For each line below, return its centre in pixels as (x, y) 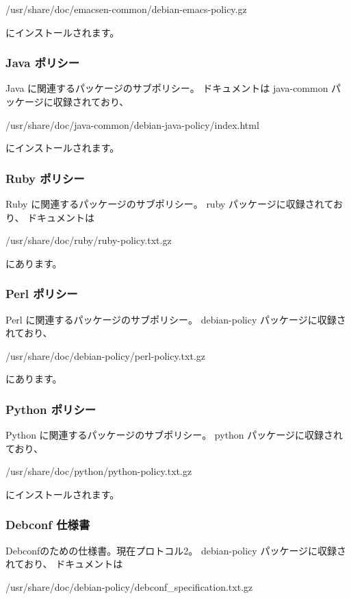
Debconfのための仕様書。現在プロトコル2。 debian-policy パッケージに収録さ (176, 550)
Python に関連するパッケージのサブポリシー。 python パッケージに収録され (174, 435)
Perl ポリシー (42, 294)
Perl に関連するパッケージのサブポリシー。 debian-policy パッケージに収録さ (176, 319)
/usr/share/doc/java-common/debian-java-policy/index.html (132, 124)
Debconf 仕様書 (48, 525)
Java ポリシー (43, 63)
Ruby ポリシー (45, 178)
